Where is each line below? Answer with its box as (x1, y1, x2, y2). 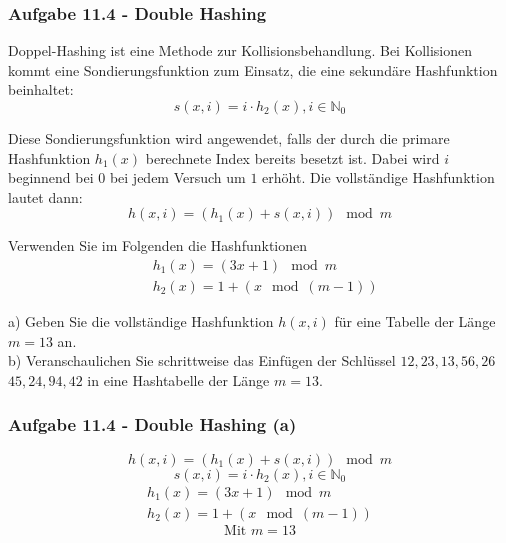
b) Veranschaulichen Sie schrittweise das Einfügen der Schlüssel (8, 350, 396, 371)
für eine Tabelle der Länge (334, 311, 496, 332)
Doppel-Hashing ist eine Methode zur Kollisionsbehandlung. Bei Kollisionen (8, 40, 473, 61)
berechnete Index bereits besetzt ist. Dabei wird (145, 147, 440, 168)
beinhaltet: (8, 79, 74, 100)
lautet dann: (8, 186, 83, 207)
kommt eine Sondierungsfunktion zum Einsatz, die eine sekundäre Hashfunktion (8, 59, 498, 80)
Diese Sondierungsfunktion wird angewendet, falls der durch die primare (8, 128, 450, 148)
